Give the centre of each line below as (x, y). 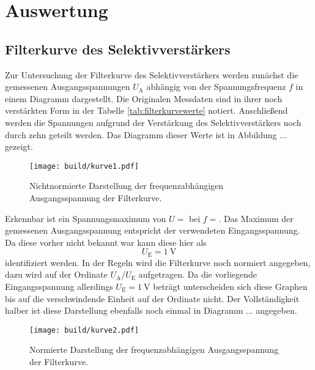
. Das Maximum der (256, 218)
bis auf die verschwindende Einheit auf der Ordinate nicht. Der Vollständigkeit (152, 298)
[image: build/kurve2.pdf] (84, 330)
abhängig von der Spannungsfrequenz (216, 87)
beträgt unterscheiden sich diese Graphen (230, 286)
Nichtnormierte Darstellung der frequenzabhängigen (127, 186)
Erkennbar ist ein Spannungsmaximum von (86, 218)
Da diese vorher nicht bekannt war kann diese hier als (106, 242)
